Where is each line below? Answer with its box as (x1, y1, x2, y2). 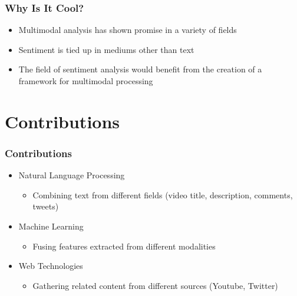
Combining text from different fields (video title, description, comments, (32, 188, 293, 201)
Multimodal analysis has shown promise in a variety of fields (18, 24, 237, 36)
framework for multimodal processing (18, 75, 153, 87)
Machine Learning (18, 219, 84, 232)
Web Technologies (18, 260, 83, 272)
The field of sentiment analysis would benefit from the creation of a (18, 63, 262, 75)
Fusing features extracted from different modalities (32, 240, 216, 252)
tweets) (32, 200, 59, 212)
